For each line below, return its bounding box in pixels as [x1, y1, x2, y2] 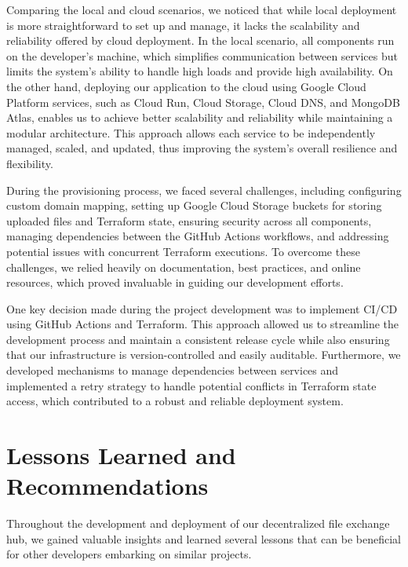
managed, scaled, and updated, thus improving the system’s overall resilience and [6, 140, 398, 156]
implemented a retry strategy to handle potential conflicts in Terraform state [6, 377, 377, 393]
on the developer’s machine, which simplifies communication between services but [6, 47, 398, 64]
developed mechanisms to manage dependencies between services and [6, 362, 339, 379]
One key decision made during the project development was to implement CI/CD [6, 300, 398, 316]
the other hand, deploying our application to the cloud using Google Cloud [6, 78, 366, 94]
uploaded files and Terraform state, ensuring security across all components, [6, 212, 372, 229]
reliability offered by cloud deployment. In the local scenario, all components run [6, 32, 395, 49]
